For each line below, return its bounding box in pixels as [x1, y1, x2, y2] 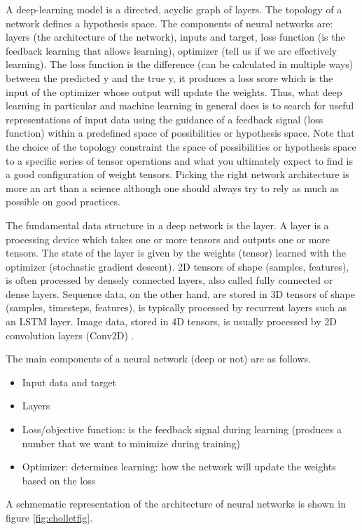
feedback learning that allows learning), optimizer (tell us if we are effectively [6, 43, 337, 57]
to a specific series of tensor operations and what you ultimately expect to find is [6, 153, 354, 168]
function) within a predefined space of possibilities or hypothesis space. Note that [6, 125, 355, 140]
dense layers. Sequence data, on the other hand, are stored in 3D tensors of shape [6, 286, 355, 301]
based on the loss [22, 473, 96, 487]
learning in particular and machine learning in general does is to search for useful [6, 98, 354, 113]
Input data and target [22, 374, 117, 389]
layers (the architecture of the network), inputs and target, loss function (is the [6, 29, 345, 44]
